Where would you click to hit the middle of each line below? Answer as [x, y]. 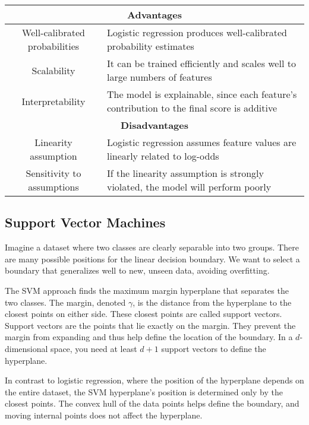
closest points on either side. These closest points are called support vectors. [144, 314]
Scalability [53, 70]
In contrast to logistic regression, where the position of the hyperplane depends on [154, 380]
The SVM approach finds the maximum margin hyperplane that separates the [147, 290]
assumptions [53, 187]
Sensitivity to [53, 173]
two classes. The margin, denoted [65, 302]
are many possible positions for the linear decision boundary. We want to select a [152, 259]
